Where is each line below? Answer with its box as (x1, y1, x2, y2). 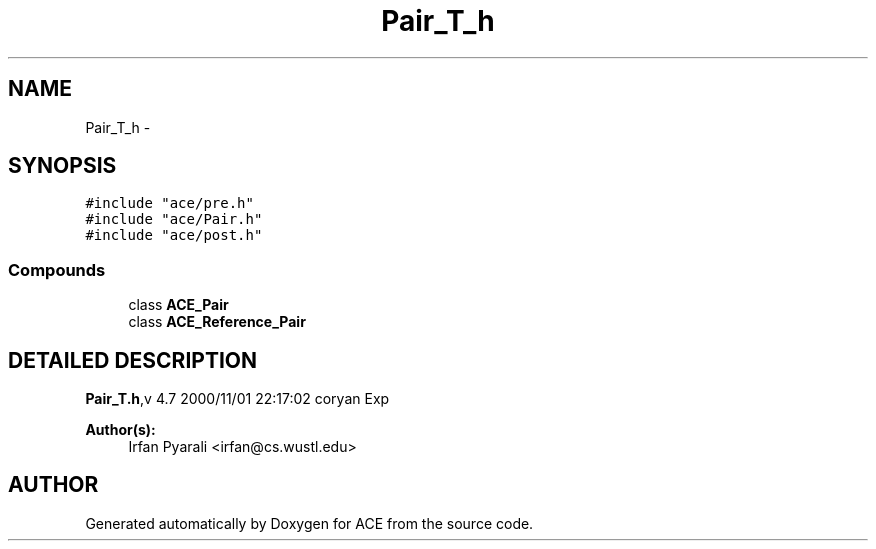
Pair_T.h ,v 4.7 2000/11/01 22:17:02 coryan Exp (85, 390, 390, 408)
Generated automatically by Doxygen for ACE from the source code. (85, 514, 534, 532)
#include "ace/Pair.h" (85, 211, 263, 228)
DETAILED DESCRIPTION (8, 347, 258, 373)
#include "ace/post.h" (85, 227, 263, 244)
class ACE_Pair (128, 296, 229, 314)
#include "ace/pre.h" (85, 195, 254, 212)
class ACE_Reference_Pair (128, 313, 306, 331)
